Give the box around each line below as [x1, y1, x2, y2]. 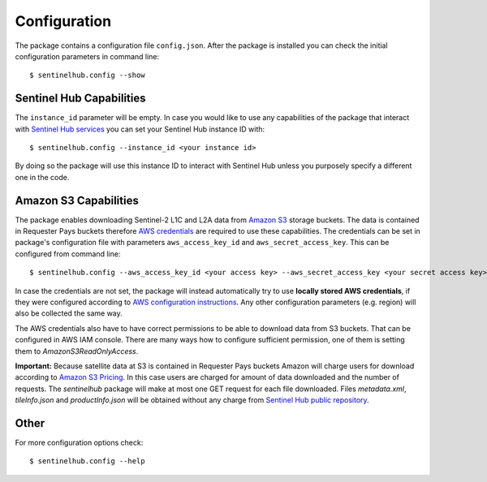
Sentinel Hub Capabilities [15, 92, 146, 105]
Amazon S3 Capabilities [15, 193, 140, 207]
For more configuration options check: [15, 438, 144, 448]
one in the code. [15, 172, 70, 182]
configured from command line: [15, 248, 121, 259]
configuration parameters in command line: [15, 51, 160, 61]
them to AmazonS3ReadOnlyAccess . [15, 346, 139, 356]
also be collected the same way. [15, 308, 123, 318]
